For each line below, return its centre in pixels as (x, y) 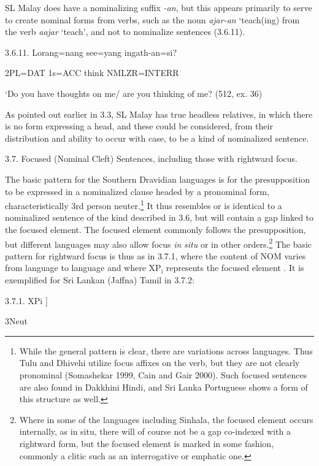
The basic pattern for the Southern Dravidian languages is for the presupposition (158, 179)
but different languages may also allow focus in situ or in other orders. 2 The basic (159, 243)
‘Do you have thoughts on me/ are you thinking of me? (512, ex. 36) (134, 93)
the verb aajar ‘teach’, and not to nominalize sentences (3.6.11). (125, 32)
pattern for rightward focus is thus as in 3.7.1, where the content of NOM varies (156, 255)
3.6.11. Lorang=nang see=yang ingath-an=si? (91, 52)
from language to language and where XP (83, 268)
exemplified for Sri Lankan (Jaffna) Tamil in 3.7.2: (100, 280)
